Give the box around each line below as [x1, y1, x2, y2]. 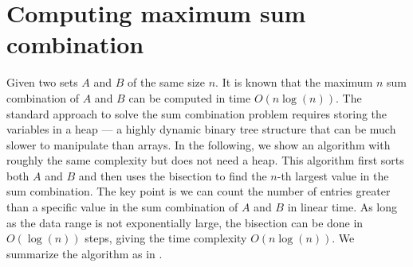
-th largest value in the [277, 167, 389, 184]
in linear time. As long [287, 199, 398, 215]
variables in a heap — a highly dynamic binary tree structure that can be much [6, 121, 396, 137]
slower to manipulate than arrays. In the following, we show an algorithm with [6, 136, 391, 153]
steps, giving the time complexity [85, 230, 247, 246]
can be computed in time [128, 89, 251, 106]
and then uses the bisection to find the [78, 167, 267, 184]
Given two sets [6, 74, 78, 91]
